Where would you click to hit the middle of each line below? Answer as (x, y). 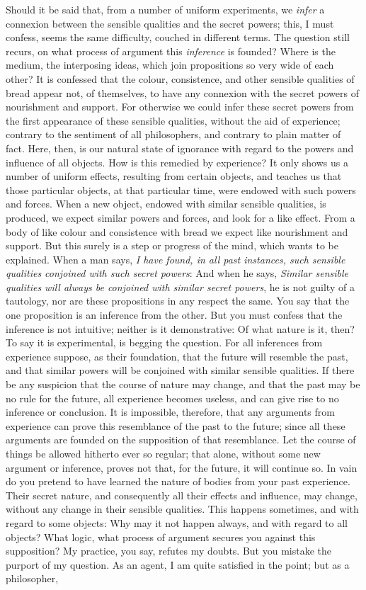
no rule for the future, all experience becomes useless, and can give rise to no (172, 398)
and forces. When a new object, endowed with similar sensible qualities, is (166, 204)
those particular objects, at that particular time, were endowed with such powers (181, 189)
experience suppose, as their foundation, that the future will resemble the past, (177, 356)
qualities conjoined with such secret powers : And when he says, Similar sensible (177, 273)
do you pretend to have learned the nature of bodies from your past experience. (178, 481)
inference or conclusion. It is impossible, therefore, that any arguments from (170, 412)
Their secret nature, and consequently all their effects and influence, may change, (182, 495)
